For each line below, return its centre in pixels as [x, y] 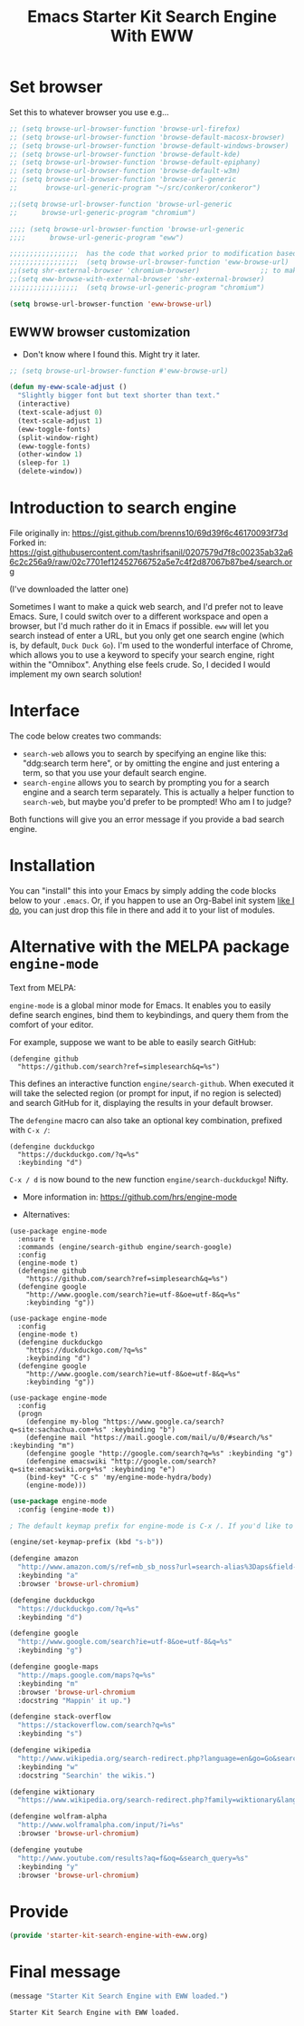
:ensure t [36, 1239]
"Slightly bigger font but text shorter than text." [119, 396]
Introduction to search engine [123, 508]
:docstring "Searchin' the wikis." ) [86, 1776]
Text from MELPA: [43, 987]
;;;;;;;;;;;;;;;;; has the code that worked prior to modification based [153, 254]
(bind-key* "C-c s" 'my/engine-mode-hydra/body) [119, 1477]
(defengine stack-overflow [60, 1717]
